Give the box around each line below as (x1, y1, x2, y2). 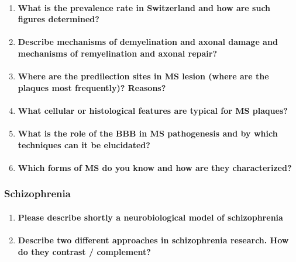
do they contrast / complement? (18, 245, 151, 257)
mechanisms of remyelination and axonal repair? (18, 47, 218, 59)
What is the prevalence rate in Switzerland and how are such (18, 1, 271, 13)
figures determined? (18, 13, 99, 25)
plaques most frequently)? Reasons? (18, 81, 166, 93)
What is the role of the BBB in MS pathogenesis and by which (18, 127, 278, 139)
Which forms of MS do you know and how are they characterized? (18, 161, 292, 173)
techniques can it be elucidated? (18, 138, 150, 151)
